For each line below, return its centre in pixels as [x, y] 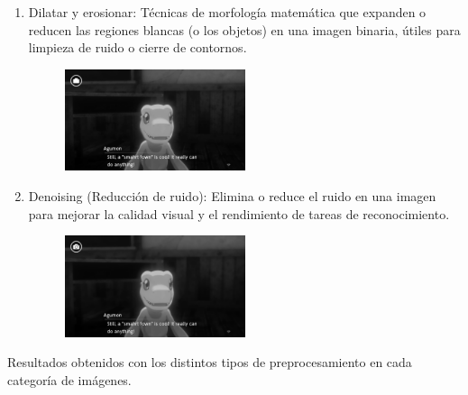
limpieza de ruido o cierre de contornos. [138, 47]
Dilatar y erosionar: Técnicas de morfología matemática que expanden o [227, 12]
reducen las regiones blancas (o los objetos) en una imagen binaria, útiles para [244, 29]
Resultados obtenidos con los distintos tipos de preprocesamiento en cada [210, 362]
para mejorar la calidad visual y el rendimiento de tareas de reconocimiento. [239, 213]
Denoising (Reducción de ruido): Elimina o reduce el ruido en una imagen [232, 195]
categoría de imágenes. [69, 379]
